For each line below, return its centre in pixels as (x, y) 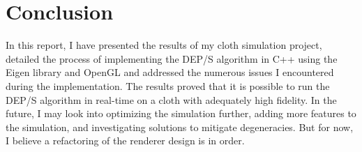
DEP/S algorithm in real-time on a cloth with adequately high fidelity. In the (171, 99)
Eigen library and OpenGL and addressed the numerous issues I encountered (170, 72)
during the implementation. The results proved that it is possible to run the (168, 85)
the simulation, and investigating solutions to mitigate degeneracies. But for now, (180, 127)
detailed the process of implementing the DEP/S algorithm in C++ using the (172, 58)
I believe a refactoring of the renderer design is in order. (125, 140)
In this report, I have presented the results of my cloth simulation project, (164, 45)
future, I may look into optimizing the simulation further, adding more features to (181, 113)
